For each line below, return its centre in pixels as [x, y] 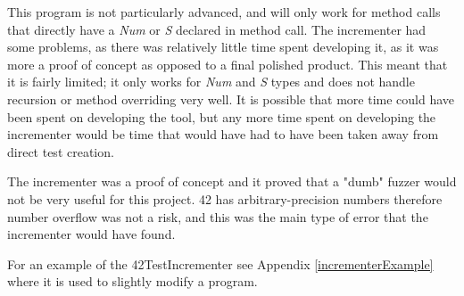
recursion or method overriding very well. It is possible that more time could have [231, 99]
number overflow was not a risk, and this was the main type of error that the [218, 216]
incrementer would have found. [91, 234]
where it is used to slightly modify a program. [133, 281]
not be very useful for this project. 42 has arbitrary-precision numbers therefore [225, 198]
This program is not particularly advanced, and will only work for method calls [224, 12]
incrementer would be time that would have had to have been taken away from [223, 134]
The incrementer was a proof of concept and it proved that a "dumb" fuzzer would [232, 181]
